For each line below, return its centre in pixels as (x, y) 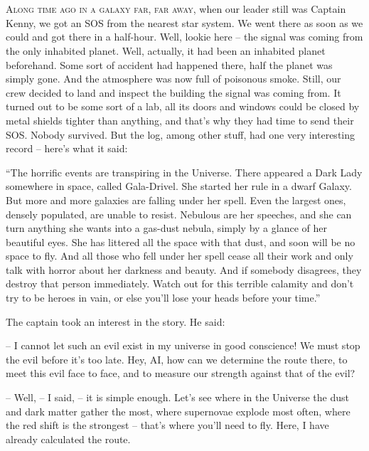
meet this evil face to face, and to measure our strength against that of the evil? (181, 373)
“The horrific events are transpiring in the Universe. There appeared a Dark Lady (184, 172)
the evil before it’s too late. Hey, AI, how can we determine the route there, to (177, 359)
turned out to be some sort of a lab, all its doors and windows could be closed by (183, 106)
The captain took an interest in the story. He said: (116, 321)
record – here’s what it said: (67, 148)
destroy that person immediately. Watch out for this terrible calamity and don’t (180, 283)
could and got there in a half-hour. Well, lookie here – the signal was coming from (184, 37)
